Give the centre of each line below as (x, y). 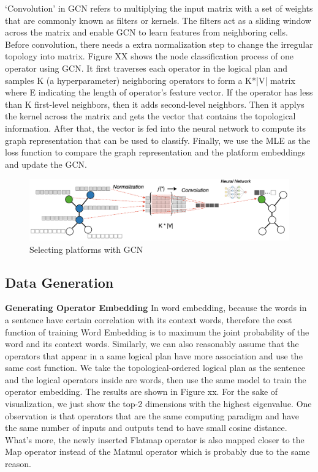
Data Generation (59, 282)
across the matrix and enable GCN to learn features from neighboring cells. (146, 32)
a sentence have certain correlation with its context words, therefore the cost (149, 319)
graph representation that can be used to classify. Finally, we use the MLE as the (158, 140)
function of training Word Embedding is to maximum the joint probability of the (157, 332)
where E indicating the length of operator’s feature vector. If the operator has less (159, 92)
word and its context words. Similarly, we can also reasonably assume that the (152, 344)
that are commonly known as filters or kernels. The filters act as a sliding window (158, 20)
